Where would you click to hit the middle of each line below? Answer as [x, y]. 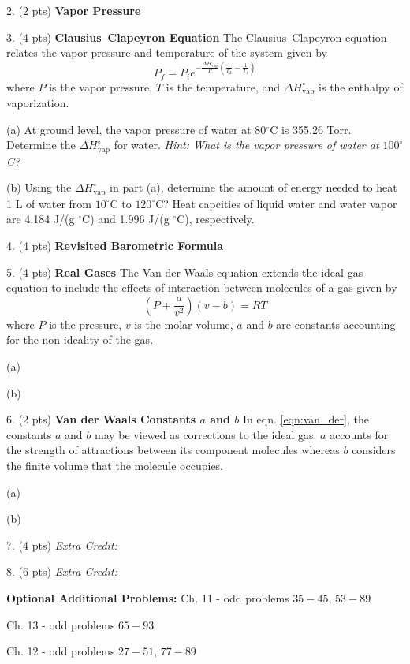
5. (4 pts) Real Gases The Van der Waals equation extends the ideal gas [185, 272]
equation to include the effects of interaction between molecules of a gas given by [202, 287]
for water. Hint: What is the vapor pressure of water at [246, 145]
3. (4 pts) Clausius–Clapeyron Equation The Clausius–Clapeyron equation [197, 37]
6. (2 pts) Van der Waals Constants [101, 419]
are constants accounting [336, 324]
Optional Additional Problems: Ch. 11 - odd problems [148, 597]
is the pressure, [86, 324]
